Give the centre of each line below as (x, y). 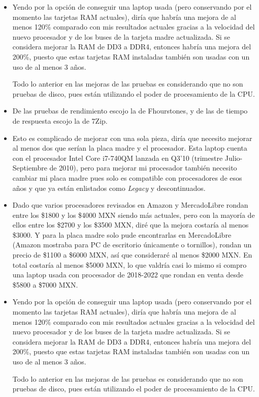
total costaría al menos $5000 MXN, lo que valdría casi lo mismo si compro (129, 264)
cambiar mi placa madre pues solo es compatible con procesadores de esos (127, 177)
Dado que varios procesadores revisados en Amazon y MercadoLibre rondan (130, 205)
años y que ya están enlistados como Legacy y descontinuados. (109, 188)
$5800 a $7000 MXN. (45, 284)
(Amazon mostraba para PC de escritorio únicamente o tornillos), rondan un (132, 245)
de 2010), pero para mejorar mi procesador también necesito (143, 168)
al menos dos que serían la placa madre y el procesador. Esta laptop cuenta (130, 148)
